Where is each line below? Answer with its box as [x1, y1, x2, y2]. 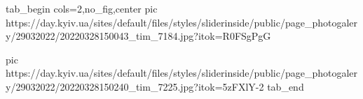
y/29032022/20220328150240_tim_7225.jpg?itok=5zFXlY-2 [6, 79, 264, 93]
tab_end [267, 79, 304, 93]
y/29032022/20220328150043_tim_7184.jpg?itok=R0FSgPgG [6, 29, 271, 43]
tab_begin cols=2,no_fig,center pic [6, 1, 158, 15]
